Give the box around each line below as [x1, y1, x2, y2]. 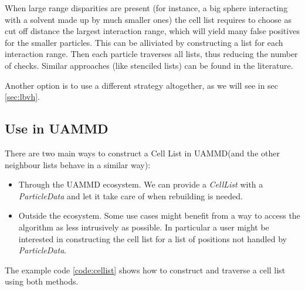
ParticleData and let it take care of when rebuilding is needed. [18, 189, 243, 202]
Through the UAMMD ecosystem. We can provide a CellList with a [18, 178, 263, 190]
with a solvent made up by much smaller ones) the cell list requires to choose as [5, 13, 292, 25]
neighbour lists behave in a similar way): [5, 158, 151, 170]
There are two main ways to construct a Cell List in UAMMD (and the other [5, 146, 280, 159]
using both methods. [5, 275, 79, 287]
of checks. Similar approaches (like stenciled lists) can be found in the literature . [5, 59, 293, 71]
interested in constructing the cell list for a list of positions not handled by [18, 232, 287, 245]
